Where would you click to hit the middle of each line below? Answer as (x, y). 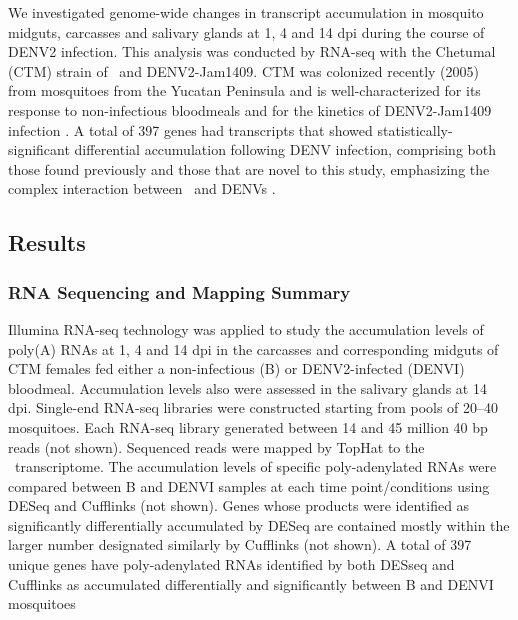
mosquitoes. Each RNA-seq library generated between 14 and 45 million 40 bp (248, 426)
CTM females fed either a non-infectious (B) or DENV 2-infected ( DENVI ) (236, 368)
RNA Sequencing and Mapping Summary (179, 291)
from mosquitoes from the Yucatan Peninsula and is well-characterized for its (244, 90)
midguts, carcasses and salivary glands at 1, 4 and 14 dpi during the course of (246, 31)
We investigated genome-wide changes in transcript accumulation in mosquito (246, 12)
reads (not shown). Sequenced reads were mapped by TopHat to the (216, 446)
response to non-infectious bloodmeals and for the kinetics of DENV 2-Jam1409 (250, 109)
